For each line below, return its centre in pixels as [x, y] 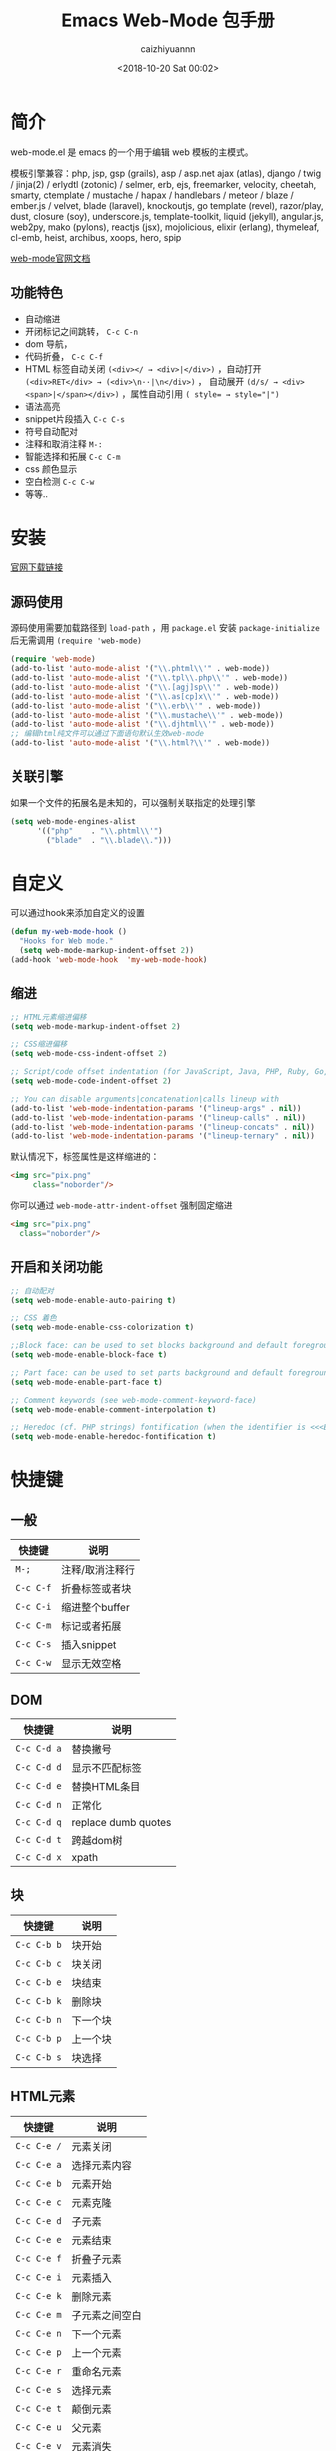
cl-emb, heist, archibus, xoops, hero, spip [96, 237]
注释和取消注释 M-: [63, 443]
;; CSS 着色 [33, 1318]
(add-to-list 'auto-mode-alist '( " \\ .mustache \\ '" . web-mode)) [147, 715]
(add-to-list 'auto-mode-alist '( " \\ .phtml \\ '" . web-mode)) [140, 669]
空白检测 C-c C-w [59, 481]
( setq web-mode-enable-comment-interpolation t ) [113, 1409]
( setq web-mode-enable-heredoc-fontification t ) [113, 1437]
